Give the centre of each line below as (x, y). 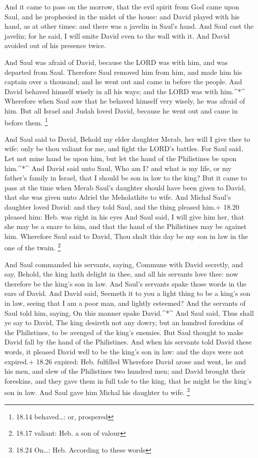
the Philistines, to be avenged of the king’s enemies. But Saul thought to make (124, 332)
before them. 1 (26, 121)
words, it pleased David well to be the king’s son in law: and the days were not (124, 351)
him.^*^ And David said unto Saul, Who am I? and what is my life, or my (118, 168)
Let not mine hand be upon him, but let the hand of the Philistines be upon (121, 158)
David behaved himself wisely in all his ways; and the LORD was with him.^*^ (125, 91)
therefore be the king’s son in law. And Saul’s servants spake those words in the (126, 283)
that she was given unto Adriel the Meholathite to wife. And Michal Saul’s (118, 197)
